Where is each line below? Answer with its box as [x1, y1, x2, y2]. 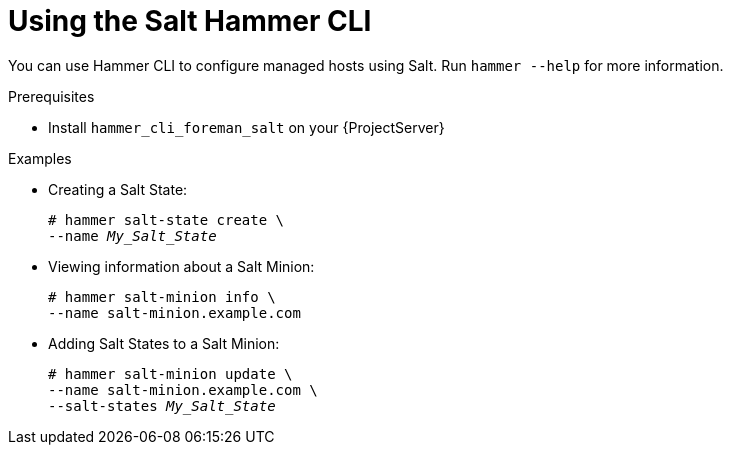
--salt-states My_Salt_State [48, 397, 276, 414]
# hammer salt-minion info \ [48, 288, 276, 305]
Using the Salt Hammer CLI [8, 4, 372, 38]
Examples [8, 149, 72, 167]
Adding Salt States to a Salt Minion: [48, 334, 280, 352]
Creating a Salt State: [48, 180, 188, 198]
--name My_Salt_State [48, 227, 217, 244]
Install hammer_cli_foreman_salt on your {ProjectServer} [48, 118, 445, 136]
